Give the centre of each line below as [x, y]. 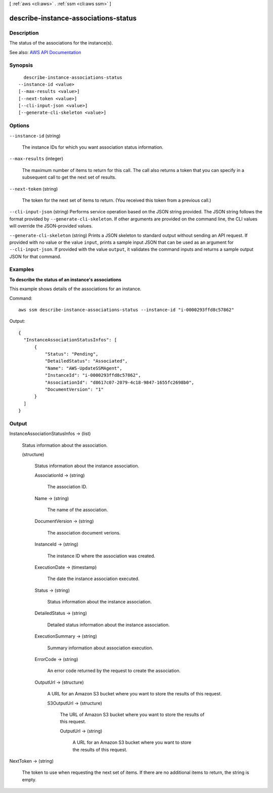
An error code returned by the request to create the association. [114, 671]
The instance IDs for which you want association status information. [93, 147]
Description [24, 33]
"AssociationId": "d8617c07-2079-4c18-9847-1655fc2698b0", [120, 382]
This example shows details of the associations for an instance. [75, 289]
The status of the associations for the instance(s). [61, 43]
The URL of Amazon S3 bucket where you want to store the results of [132, 714]
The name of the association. [78, 510]
